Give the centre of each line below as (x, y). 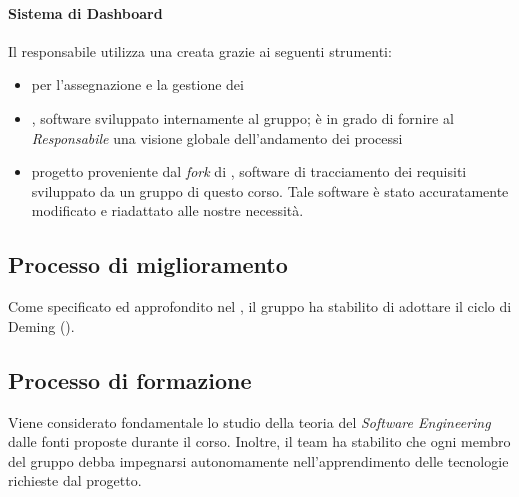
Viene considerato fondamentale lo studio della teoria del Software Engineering (249, 421)
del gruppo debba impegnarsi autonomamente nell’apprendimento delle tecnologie (258, 460)
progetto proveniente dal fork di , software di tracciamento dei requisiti (249, 171)
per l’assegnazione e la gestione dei (137, 84)
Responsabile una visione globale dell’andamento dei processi (217, 137)
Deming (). (41, 325)
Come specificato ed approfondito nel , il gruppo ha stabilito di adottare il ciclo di (260, 306)
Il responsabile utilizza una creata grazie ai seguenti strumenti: (200, 50)
